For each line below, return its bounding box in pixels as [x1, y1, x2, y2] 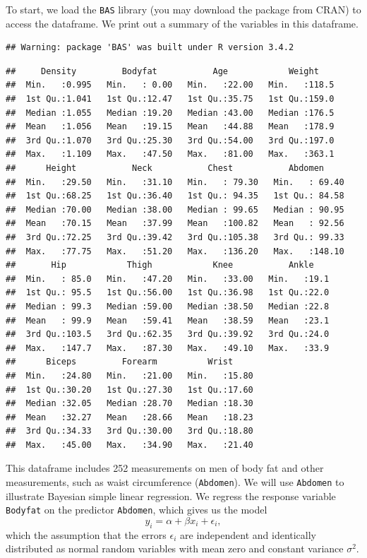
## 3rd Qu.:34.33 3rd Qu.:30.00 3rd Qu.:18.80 [6, 426, 253, 437]
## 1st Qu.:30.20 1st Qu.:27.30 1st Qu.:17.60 [6, 384, 253, 395]
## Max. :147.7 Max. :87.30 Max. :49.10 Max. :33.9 [6, 343, 330, 353]
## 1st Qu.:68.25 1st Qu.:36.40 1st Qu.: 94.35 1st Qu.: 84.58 [6, 191, 344, 201]
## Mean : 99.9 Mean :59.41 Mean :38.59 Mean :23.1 [6, 315, 330, 326]
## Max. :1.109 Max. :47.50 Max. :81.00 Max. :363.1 [6, 149, 335, 160]
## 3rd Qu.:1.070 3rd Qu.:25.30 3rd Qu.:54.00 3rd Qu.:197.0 [6, 135, 335, 146]
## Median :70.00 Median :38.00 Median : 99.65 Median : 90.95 [6, 204, 344, 215]
